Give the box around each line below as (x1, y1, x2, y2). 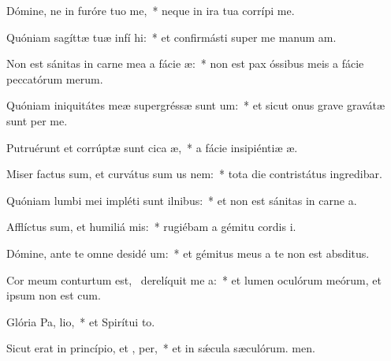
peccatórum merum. (6, 70, 103, 87)
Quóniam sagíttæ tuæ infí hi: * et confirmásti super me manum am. (6, 28, 337, 45)
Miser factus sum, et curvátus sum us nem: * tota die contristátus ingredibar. (6, 166, 382, 182)
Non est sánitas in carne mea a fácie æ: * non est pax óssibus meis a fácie (6, 55, 364, 72)
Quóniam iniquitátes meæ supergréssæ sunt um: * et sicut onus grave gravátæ (6, 97, 385, 114)
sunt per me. (6, 112, 68, 128)
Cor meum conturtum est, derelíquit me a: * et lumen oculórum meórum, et (6, 271, 382, 288)
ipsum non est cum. (6, 287, 101, 303)
